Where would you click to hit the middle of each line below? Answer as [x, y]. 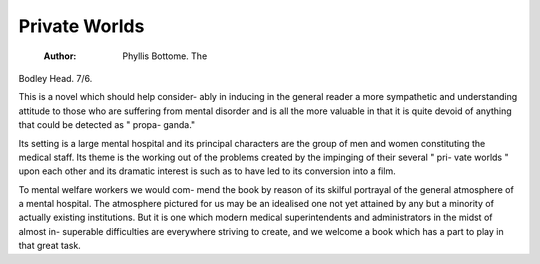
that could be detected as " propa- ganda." [107, 125]
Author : [60, 56]
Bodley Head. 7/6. [55, 78]
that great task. [50, 246]
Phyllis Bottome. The [165, 56]
